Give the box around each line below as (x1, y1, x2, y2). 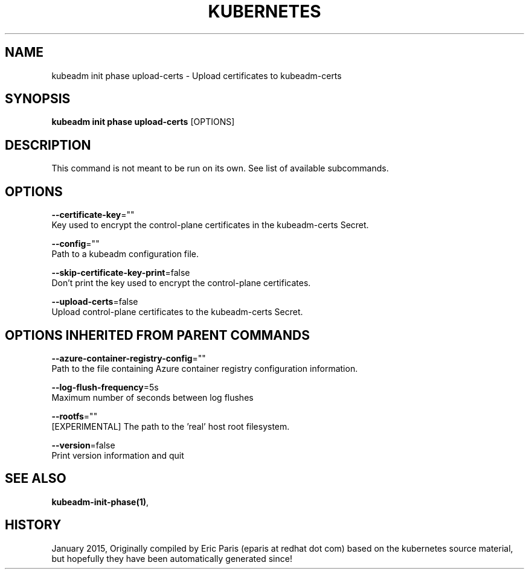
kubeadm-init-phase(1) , (51, 496, 149, 507)
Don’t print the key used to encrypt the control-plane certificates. (51, 278, 311, 289)
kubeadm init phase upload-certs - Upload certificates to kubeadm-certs (51, 70, 342, 81)
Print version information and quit (51, 450, 184, 461)
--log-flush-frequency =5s (51, 381, 159, 392)
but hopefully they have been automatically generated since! (51, 553, 292, 564)
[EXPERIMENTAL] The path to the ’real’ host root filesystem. (51, 421, 290, 432)
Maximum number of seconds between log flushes (51, 392, 254, 403)
